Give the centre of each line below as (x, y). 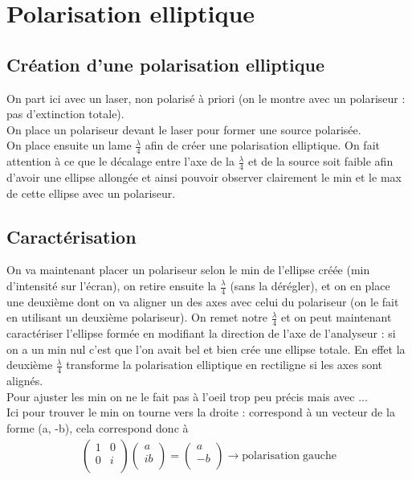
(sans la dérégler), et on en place (310, 285)
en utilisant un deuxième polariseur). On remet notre (137, 317)
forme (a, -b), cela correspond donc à (98, 428)
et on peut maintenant (337, 317)
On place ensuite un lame (69, 145)
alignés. (25, 381)
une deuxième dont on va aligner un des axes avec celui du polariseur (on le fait (203, 301)
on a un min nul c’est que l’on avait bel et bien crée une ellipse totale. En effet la (206, 349)
